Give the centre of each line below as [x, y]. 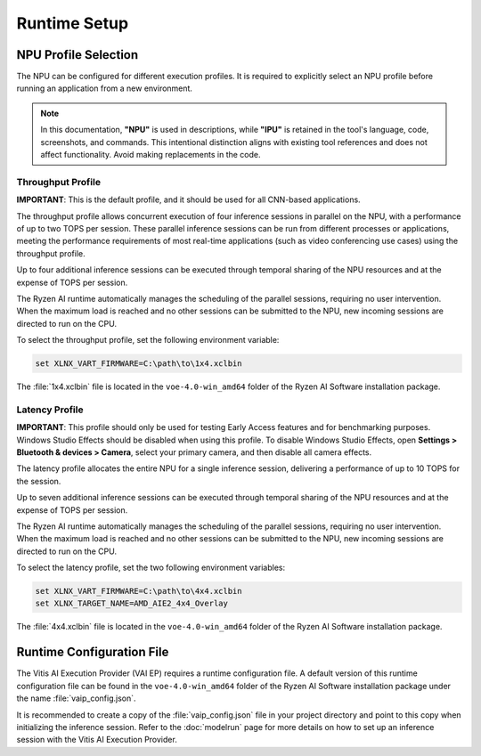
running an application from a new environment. [105, 88]
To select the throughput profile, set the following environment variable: [148, 340]
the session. [39, 481]
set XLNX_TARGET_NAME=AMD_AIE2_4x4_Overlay [132, 604]
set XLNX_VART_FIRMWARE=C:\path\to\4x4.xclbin [139, 591]
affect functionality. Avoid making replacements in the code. [151, 155]
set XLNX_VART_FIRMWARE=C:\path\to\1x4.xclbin [139, 364]
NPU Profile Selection [77, 55]
